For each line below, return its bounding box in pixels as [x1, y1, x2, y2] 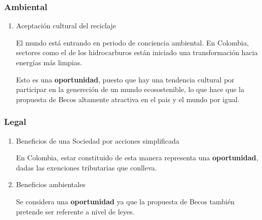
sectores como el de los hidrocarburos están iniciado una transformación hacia [16, 47, 258, 58]
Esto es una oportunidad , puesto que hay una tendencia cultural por [16, 74, 235, 84]
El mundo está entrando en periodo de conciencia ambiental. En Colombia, [16, 37, 249, 48]
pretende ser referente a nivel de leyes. [16, 206, 135, 216]
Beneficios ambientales [16, 179, 86, 190]
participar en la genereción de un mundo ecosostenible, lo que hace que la [16, 84, 244, 95]
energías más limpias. [16, 57, 82, 67]
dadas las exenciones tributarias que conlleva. [16, 162, 157, 172]
